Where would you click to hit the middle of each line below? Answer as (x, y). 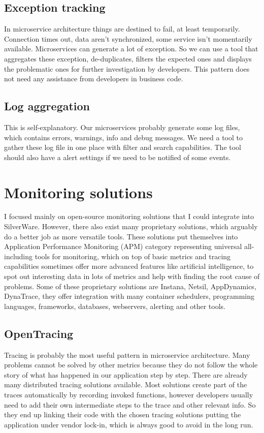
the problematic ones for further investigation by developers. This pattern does (127, 68)
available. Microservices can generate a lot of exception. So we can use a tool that (131, 49)
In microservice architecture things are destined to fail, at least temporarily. (122, 29)
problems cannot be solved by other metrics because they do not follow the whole (131, 365)
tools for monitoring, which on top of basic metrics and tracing (133, 256)
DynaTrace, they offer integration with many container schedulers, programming (129, 296)
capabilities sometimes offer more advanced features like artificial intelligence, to (129, 266)
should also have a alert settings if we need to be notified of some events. (118, 157)
